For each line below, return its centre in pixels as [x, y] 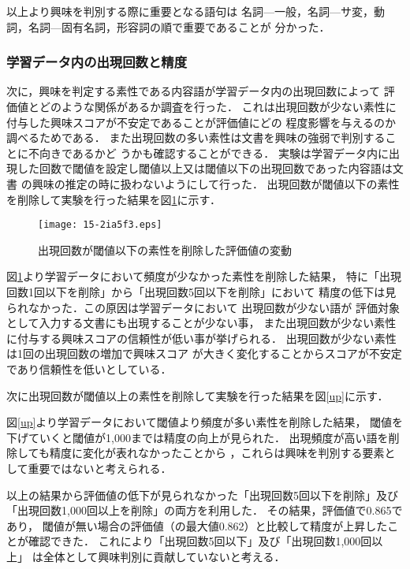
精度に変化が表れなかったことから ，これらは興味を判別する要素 [217, 453]
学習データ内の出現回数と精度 [97, 62]
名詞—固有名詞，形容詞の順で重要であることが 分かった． [179, 26]
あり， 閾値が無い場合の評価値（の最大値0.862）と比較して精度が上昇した [197, 525]
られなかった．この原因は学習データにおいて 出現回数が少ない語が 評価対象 [203, 307]
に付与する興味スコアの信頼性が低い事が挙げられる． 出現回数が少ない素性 [201, 338]
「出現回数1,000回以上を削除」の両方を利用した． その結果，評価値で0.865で [205, 510]
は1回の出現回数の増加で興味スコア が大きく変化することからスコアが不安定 [204, 353]
